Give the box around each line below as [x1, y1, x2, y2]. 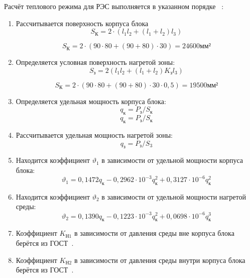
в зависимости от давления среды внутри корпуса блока [74, 254, 245, 265]
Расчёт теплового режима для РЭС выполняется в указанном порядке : [4, 1, 224, 11]
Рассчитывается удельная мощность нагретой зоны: [16, 129, 173, 140]
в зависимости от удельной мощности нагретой [101, 191, 246, 202]
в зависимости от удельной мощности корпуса [101, 155, 243, 165]
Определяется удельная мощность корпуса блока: [16, 96, 166, 106]
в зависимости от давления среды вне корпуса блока [74, 228, 234, 238]
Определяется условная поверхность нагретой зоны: [16, 57, 175, 67]
